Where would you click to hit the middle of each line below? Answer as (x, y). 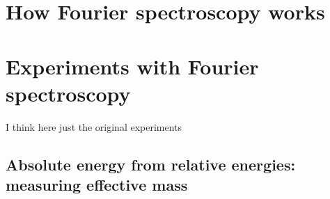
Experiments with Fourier (132, 66)
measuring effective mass (97, 185)
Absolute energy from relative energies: (151, 164)
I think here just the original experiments (94, 126)
